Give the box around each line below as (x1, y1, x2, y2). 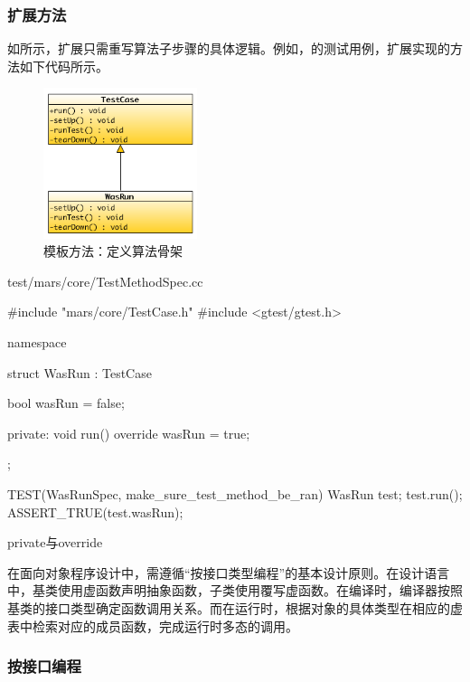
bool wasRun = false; (7, 393, 125, 412)
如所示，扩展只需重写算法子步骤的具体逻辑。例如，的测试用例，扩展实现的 (7, 39, 450, 58)
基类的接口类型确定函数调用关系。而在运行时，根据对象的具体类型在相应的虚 (7, 598, 463, 617)
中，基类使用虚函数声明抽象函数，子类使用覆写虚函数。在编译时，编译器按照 (7, 581, 463, 600)
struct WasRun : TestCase (7, 363, 152, 382)
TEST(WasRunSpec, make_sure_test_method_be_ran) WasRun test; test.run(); (7, 485, 463, 503)
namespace (7, 333, 67, 352)
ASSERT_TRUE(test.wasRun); (7, 502, 183, 521)
